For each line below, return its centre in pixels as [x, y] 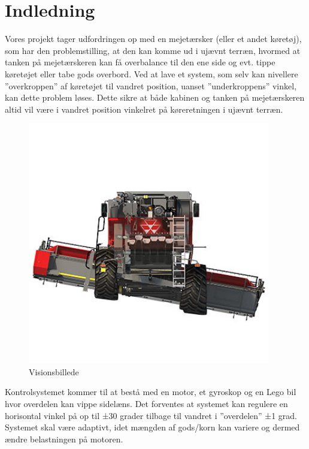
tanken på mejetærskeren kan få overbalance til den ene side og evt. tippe [140, 62]
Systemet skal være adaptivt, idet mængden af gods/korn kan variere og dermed [152, 427]
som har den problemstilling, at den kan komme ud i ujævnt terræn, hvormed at [153, 50]
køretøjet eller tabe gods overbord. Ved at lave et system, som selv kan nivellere [152, 73]
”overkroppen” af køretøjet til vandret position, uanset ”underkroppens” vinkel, [151, 85]
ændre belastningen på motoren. [64, 439]
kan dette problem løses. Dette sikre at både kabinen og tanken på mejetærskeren [155, 97]
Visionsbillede [54, 371]
